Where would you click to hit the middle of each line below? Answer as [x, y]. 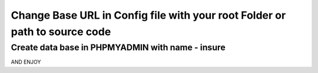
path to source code [61, 32]
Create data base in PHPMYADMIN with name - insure [118, 47]
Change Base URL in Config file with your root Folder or [148, 15]
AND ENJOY [26, 62]
